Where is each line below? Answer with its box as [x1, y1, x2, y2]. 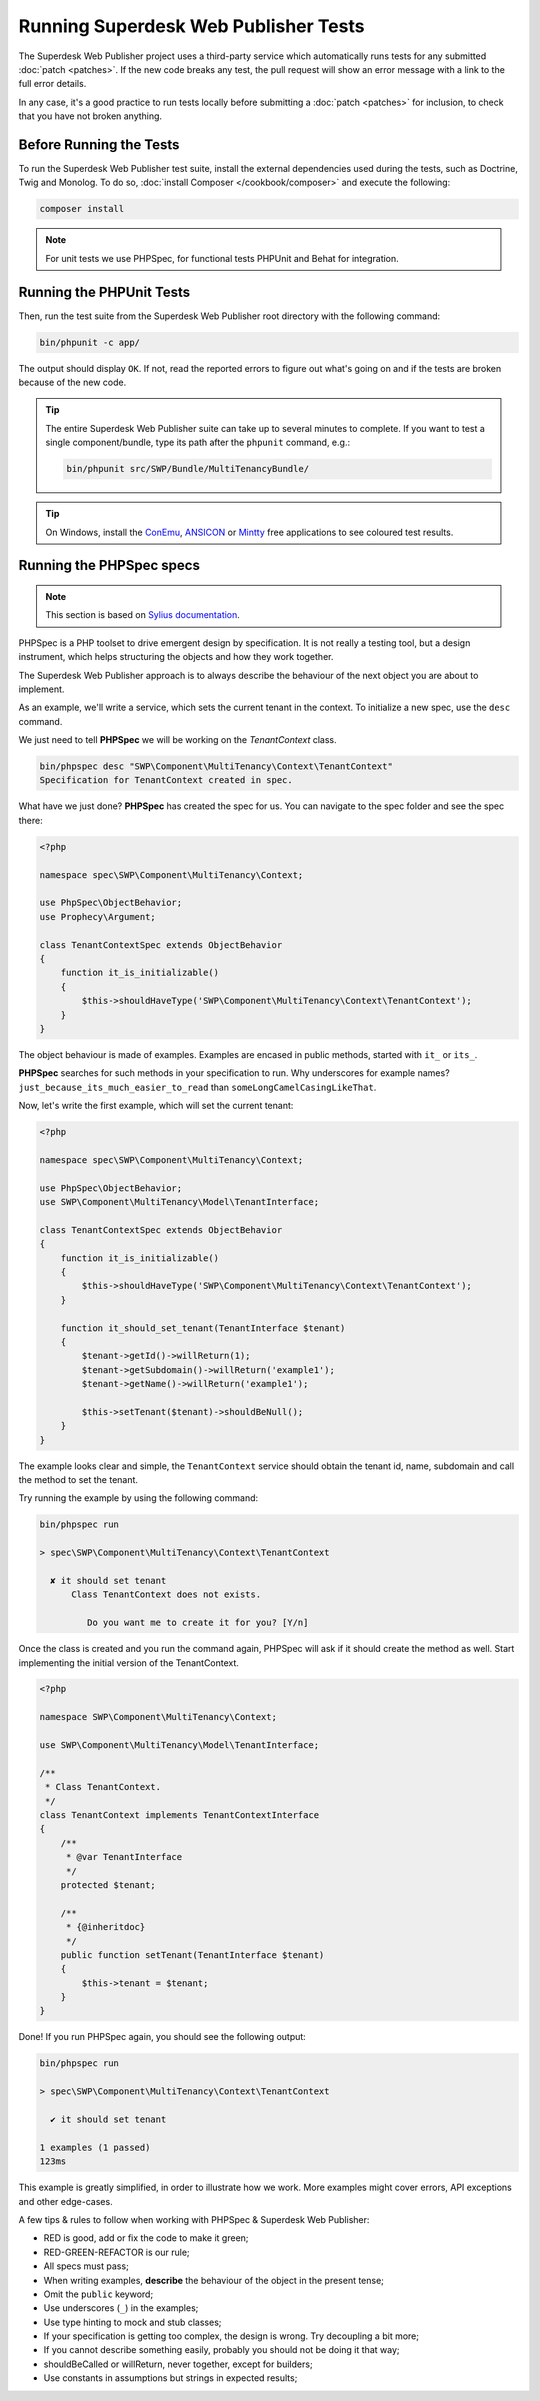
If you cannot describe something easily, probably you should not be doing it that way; [43, 2344, 400, 2356]
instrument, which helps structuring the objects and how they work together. [18, 651, 334, 663]
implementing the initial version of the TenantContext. [18, 1656, 240, 1669]
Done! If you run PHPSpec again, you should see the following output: [18, 2031, 307, 2043]
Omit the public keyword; [43, 2288, 154, 2300]
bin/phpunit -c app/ [39, 336, 140, 348]
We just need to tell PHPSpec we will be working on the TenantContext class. [18, 734, 337, 746]
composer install [39, 203, 125, 215]
